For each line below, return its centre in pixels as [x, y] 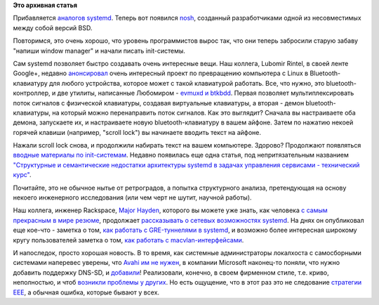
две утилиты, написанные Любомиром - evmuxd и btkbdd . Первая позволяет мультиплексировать [206, 93]
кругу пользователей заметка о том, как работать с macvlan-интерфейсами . [128, 240]
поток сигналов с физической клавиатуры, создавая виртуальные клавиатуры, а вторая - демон [159, 103]
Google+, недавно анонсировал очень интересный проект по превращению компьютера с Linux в [161, 73]
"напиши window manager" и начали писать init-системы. [99, 51]
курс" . [22, 175]
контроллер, [32, 93]
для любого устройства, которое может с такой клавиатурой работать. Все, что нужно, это [187, 83]
